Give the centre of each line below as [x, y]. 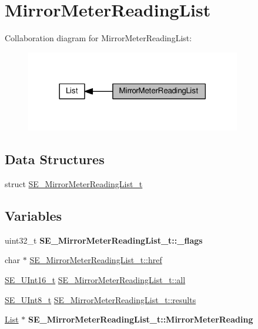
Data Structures [55, 159]
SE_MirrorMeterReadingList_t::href [96, 260]
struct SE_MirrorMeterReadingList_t [74, 184]
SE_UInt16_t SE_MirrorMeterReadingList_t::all [95, 280]
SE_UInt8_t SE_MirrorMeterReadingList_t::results [100, 299]
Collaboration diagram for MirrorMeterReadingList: [98, 38]
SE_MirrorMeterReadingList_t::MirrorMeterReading [140, 319]
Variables [33, 216]
